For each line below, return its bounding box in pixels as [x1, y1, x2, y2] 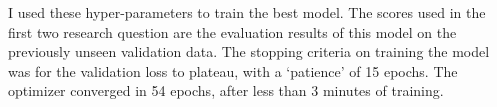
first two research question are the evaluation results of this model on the [8, 21, 457, 42]
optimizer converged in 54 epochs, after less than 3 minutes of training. [8, 80, 444, 101]
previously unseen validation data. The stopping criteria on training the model [8, 41, 490, 62]
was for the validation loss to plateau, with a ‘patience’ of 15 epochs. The [8, 60, 458, 81]
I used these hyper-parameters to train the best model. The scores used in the [8, 2, 486, 22]
